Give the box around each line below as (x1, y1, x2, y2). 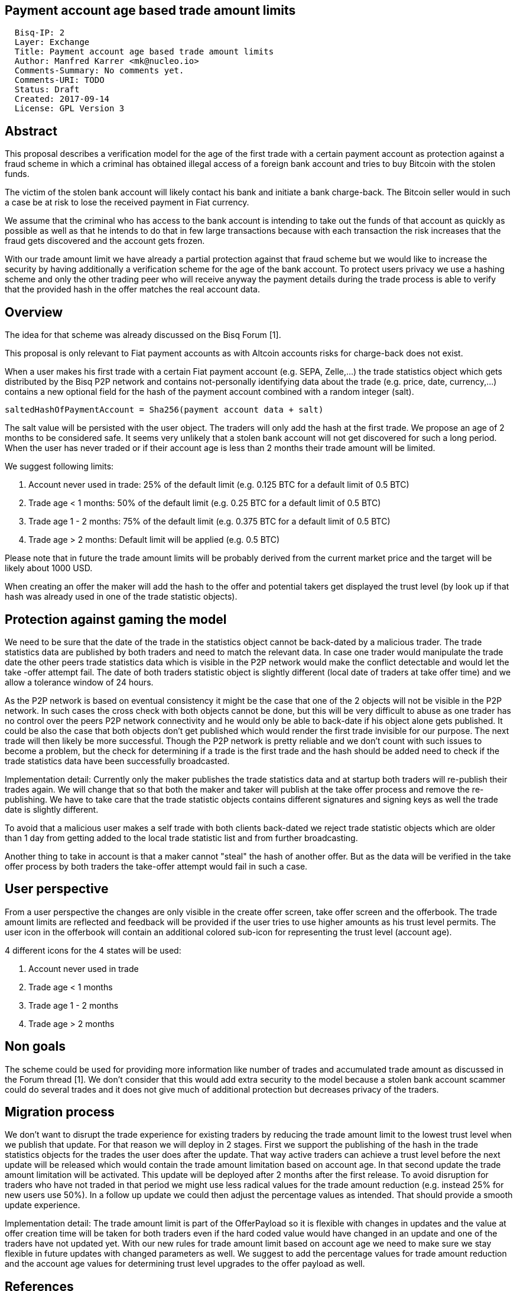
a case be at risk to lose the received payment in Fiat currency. (5, 197, 249, 208)
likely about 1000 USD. (5, 563, 93, 574)
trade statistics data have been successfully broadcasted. (5, 755, 230, 766)
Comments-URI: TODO (14, 75, 105, 85)
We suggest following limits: (5, 461, 114, 472)
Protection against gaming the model (5, 611, 227, 627)
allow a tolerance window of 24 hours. (5, 677, 154, 687)
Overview (5, 304, 63, 320)
